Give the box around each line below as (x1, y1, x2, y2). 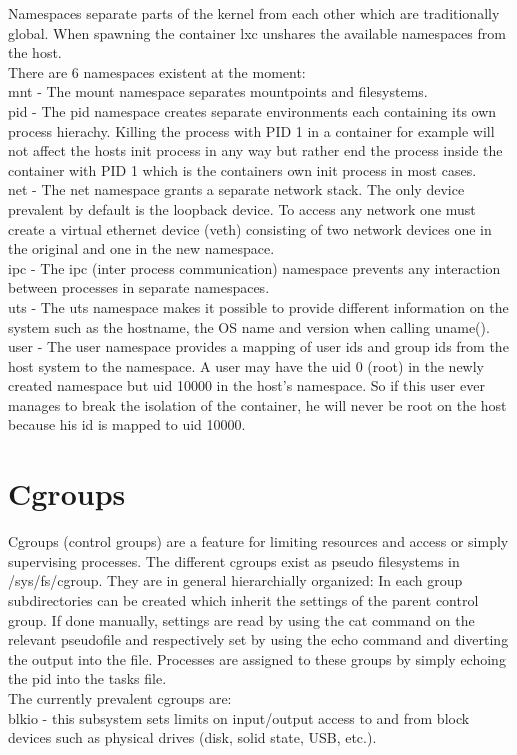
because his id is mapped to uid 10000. (8, 414, 246, 435)
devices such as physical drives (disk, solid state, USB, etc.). (8, 727, 377, 748)
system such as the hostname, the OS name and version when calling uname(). (8, 316, 490, 337)
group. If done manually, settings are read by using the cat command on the (8, 609, 475, 630)
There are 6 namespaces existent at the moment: (8, 61, 306, 82)
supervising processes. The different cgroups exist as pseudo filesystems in (8, 550, 460, 571)
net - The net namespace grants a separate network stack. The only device (8, 179, 465, 200)
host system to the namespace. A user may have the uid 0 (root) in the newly (8, 355, 485, 376)
